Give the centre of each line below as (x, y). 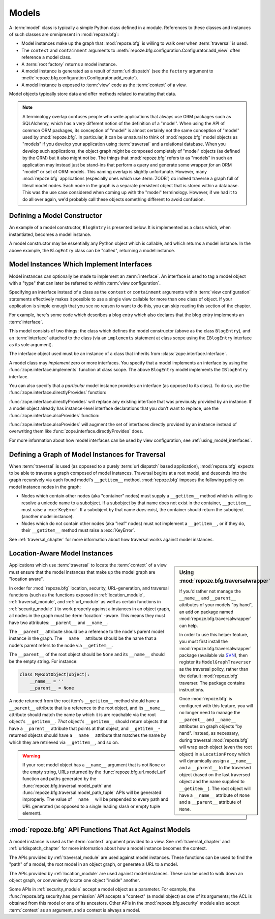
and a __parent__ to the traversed (215, 768)
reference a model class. (46, 57)
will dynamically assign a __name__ (215, 760)
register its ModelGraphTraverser (215, 662)
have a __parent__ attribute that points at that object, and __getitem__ (84, 728)
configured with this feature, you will (216, 706)
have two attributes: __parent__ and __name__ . (59, 623)
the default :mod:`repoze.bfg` (209, 676)
